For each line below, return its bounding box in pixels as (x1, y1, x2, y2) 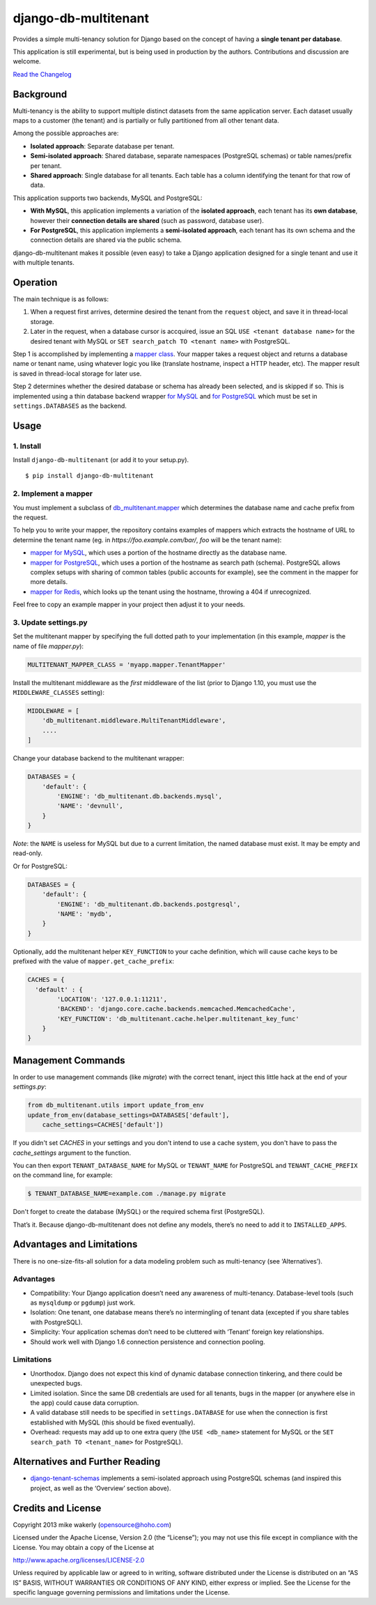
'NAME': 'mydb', (56, 910, 113, 918)
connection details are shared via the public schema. (30, 236, 182, 244)
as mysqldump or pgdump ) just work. (30, 1298, 136, 1307)
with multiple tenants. (13, 259, 75, 267)
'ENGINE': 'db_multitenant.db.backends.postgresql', (56, 900, 241, 908)
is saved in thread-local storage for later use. (13, 369, 142, 378)
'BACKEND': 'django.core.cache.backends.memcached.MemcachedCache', (56, 1005, 296, 1013)
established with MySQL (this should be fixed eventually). (30, 1418, 196, 1427)
